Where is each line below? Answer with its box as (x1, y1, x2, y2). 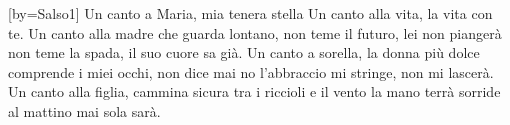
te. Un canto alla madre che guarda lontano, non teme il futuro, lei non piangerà (8, 22, 502, 43)
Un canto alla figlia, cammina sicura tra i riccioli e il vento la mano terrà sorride (8, 81, 501, 102)
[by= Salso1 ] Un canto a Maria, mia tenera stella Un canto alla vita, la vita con (8, 3, 493, 23)
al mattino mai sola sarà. (8, 100, 161, 121)
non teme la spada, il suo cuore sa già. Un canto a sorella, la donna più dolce (8, 42, 480, 63)
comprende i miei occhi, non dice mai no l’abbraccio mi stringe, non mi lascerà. (8, 61, 494, 82)
